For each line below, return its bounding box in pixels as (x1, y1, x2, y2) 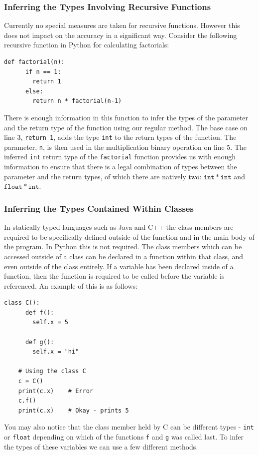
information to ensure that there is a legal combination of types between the (4, 161, 237, 172)
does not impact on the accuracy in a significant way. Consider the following (4, 29, 237, 40)
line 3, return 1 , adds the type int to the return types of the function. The (4, 132, 237, 142)
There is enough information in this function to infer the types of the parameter (4, 112, 249, 122)
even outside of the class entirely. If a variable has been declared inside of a (4, 261, 234, 271)
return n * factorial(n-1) (32, 97, 122, 105)
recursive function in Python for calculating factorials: (4, 39, 169, 50)
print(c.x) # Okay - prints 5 (18, 407, 129, 414)
